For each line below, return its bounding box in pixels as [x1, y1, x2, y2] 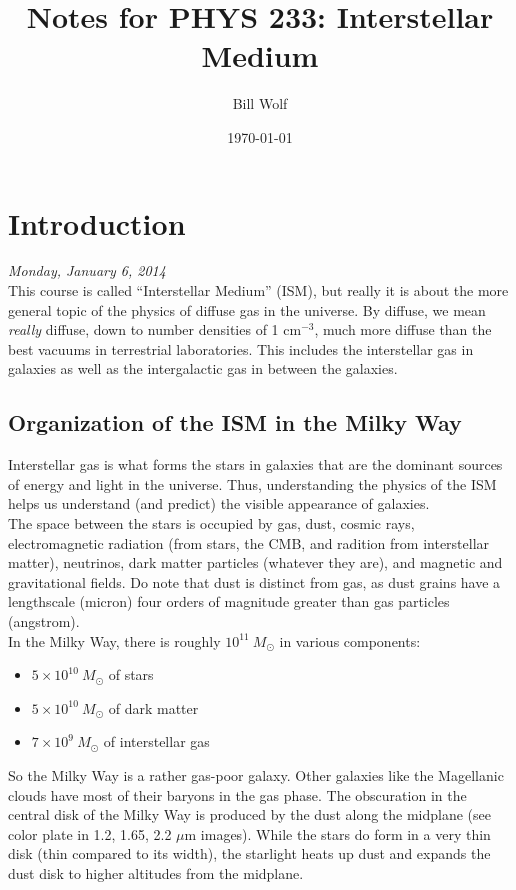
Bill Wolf [232, 93, 288, 114]
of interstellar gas [103, 731, 210, 752]
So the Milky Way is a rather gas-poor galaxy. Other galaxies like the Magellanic [8, 764, 504, 785]
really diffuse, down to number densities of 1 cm [8, 319, 302, 340]
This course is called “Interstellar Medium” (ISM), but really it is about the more [8, 280, 509, 301]
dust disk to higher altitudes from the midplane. [8, 862, 304, 883]
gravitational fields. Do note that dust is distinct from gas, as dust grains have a [8, 571, 501, 592]
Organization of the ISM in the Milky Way [8, 407, 462, 438]
